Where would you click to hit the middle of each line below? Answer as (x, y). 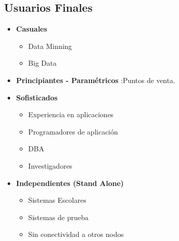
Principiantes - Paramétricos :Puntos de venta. (96, 80)
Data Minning (50, 46)
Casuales (32, 29)
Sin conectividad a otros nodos (76, 234)
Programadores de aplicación (73, 131)
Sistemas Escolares (57, 200)
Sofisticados (37, 97)
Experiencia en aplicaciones (71, 114)
